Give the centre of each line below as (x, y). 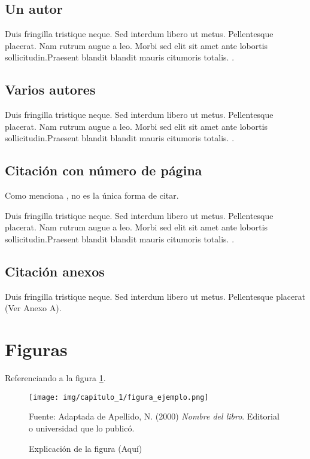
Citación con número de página (104, 170)
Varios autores (50, 89)
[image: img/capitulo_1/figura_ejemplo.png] (119, 397)
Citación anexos (55, 271)
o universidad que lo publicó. (82, 428)
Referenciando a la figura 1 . (55, 378)
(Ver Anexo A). (33, 308)
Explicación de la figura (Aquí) (86, 448)
